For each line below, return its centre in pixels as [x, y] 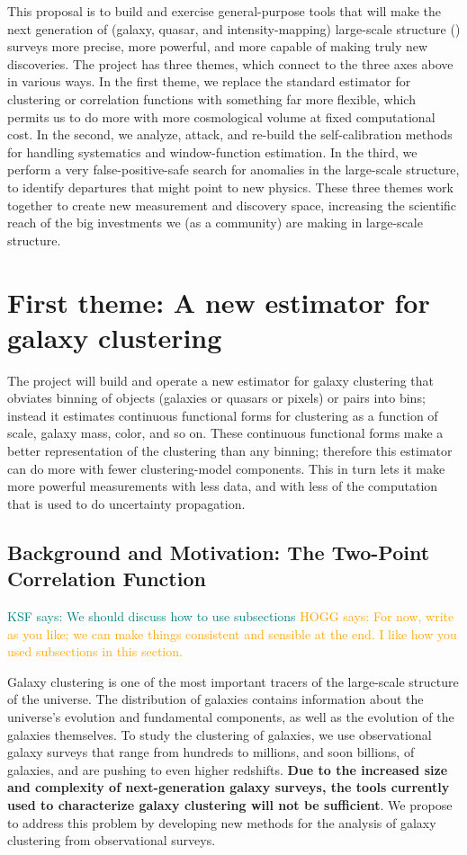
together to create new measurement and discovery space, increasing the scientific [232, 205]
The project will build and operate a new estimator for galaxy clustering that [221, 380]
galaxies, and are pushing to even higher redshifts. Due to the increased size [228, 769]
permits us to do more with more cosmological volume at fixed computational [221, 116]
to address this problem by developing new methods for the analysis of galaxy [222, 822]
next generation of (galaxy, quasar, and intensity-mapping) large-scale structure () [234, 28]
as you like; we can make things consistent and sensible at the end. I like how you [232, 633]
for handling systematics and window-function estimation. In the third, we [212, 151]
